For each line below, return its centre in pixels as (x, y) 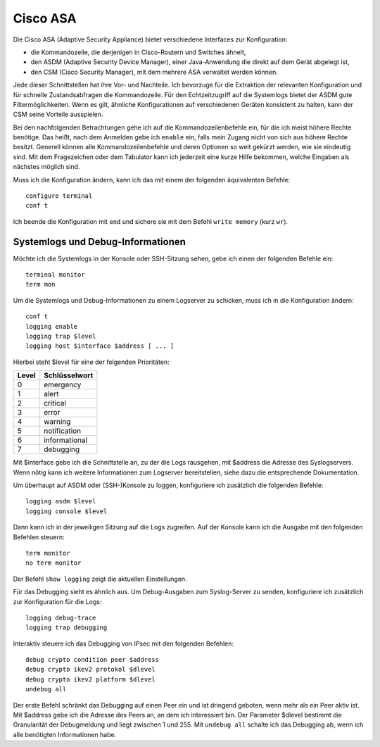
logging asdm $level (61, 501)
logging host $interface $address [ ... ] (100, 346)
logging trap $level (61, 337)
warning (57, 422)
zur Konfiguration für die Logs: (57, 601)
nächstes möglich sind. (46, 167)
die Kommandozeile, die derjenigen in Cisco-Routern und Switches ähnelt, (138, 52)
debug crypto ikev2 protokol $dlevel (91, 670)
